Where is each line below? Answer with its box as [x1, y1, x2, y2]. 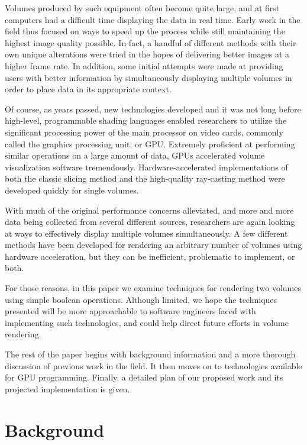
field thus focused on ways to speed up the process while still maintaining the [5, 25, 285, 37]
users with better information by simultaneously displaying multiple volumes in [5, 71, 292, 83]
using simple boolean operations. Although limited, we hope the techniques [5, 293, 277, 305]
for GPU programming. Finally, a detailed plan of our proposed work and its [5, 371, 283, 383]
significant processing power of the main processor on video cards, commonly [5, 125, 283, 138]
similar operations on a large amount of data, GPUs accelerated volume [5, 149, 265, 162]
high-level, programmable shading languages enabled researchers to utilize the [5, 114, 287, 127]
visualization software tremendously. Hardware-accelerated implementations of [5, 160, 288, 173]
